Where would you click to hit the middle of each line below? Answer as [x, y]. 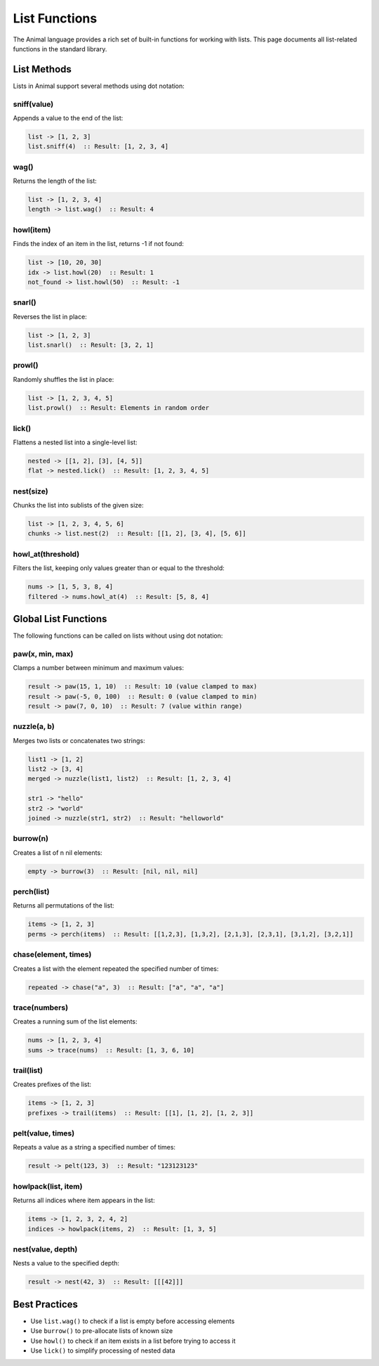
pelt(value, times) [44, 1133]
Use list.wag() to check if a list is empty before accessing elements [133, 1321]
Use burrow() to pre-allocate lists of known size [102, 1331]
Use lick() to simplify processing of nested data [103, 1351]
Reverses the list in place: [50, 316]
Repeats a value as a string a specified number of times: [94, 1147]
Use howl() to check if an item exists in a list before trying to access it [133, 1341]
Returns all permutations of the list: [64, 906]
